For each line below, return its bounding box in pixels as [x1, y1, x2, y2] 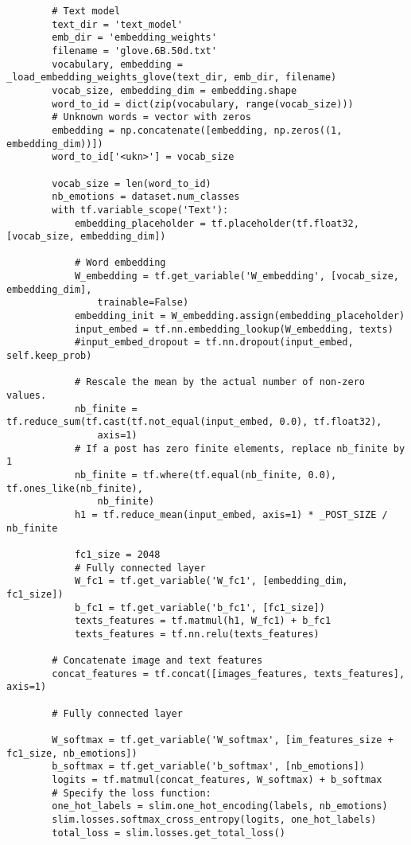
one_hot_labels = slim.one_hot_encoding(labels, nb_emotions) [52, 800, 388, 812]
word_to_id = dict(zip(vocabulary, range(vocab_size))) [52, 98, 354, 110]
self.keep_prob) [6, 350, 92, 362]
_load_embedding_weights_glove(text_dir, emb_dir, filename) [6, 72, 337, 84]
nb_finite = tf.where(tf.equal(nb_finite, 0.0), [74, 469, 337, 481]
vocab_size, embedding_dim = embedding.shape [52, 84, 297, 96]
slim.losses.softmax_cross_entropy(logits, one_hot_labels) [52, 814, 377, 826]
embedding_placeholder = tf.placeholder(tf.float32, [74, 217, 359, 229]
